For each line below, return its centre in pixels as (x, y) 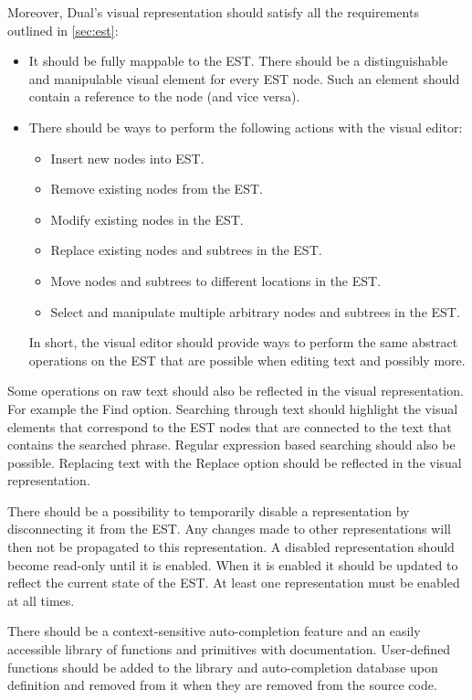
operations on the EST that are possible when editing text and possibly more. (247, 360)
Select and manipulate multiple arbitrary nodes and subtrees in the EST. (255, 311)
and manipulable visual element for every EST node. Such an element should (244, 78)
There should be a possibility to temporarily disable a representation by (209, 510)
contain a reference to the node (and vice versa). (164, 96)
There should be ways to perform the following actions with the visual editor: (246, 127)
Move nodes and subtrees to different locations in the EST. (216, 280)
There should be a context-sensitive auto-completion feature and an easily (214, 631)
